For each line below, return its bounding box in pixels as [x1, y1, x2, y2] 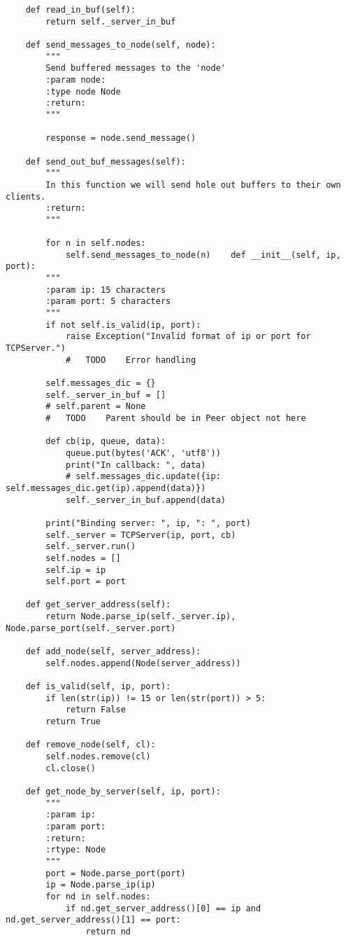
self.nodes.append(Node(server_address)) [45, 658, 241, 668]
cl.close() [45, 763, 96, 773]
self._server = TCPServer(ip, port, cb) [45, 530, 236, 540]
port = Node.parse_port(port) [45, 868, 186, 878]
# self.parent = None [45, 401, 146, 412]
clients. [6, 191, 46, 202]
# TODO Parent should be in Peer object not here [45, 413, 306, 423]
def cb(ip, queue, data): [45, 436, 166, 447]
